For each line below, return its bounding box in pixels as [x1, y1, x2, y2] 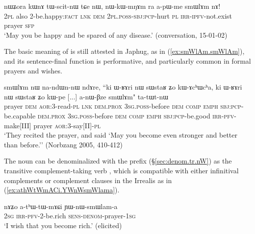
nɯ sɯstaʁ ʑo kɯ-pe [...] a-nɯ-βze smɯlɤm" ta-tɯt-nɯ [4, 91, 169, 101]
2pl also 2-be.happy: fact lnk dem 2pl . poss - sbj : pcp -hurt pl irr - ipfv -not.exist [4, 10, 232, 21]
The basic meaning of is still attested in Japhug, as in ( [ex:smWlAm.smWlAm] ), [4, 46, 245, 56]
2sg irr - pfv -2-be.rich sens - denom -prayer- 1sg [4, 211, 136, 221]
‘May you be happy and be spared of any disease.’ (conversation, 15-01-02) [4, 29, 228, 40]
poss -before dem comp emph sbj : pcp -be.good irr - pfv [79, 110, 234, 120]
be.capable [4, 110, 36, 120]
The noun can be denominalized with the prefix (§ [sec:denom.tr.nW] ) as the [4, 156, 232, 166]
